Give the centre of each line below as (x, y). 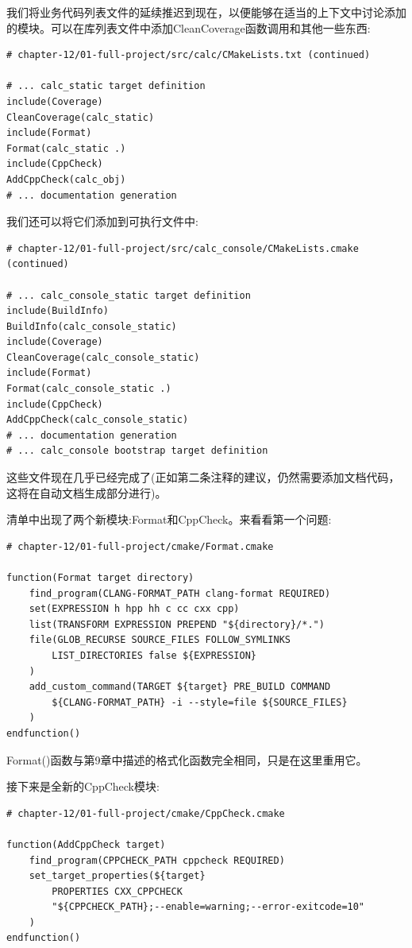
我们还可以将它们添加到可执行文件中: (102, 221)
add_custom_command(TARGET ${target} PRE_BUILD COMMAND (180, 687)
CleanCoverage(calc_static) (81, 117)
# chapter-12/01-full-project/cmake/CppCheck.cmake (146, 813)
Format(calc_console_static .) (89, 389)
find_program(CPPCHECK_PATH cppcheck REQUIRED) (157, 860)
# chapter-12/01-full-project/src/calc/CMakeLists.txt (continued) (189, 55)
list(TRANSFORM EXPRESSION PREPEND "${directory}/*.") (177, 624)
